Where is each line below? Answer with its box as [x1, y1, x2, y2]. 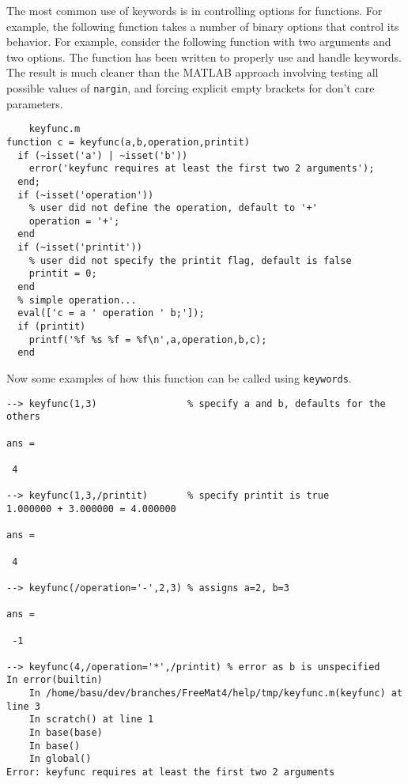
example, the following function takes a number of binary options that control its [6, 17, 399, 34]
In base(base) [28, 727, 103, 739]
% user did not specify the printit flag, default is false [28, 254, 352, 266]
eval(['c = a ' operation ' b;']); [17, 307, 205, 319]
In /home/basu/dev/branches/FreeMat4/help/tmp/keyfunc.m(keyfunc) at [28, 688, 403, 699]
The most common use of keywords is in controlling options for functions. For [6, 2, 383, 18]
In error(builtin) [6, 674, 103, 686]
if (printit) [17, 321, 86, 333]
